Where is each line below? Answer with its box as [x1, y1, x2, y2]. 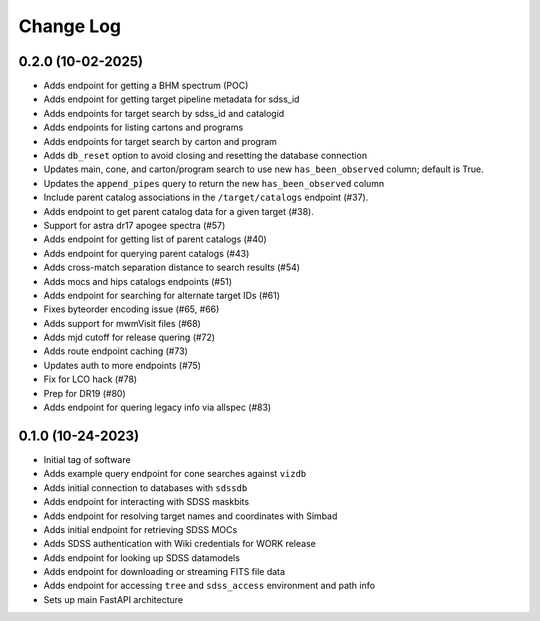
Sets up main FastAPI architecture [43, 593, 184, 605]
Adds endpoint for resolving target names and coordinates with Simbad [43, 510, 338, 522]
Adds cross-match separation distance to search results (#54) [43, 261, 300, 274]
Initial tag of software [43, 453, 131, 465]
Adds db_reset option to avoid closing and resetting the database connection [43, 150, 368, 162]
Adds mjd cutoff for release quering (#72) [43, 331, 215, 344]
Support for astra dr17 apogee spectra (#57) [43, 219, 226, 231]
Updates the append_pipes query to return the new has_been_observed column [43, 177, 385, 189]
